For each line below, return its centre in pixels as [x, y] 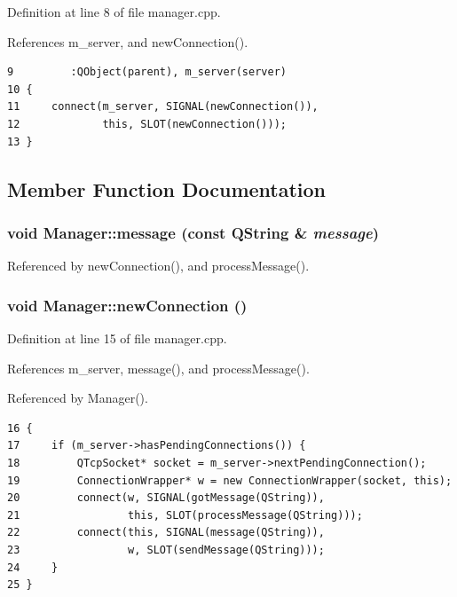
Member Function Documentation [167, 189]
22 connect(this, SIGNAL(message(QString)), [166, 533]
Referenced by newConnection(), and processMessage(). [158, 266]
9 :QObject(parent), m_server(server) [147, 72]
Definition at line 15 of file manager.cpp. [117, 338]
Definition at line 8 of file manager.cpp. [114, 12]
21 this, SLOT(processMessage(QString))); [185, 515]
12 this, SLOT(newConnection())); [147, 124]
